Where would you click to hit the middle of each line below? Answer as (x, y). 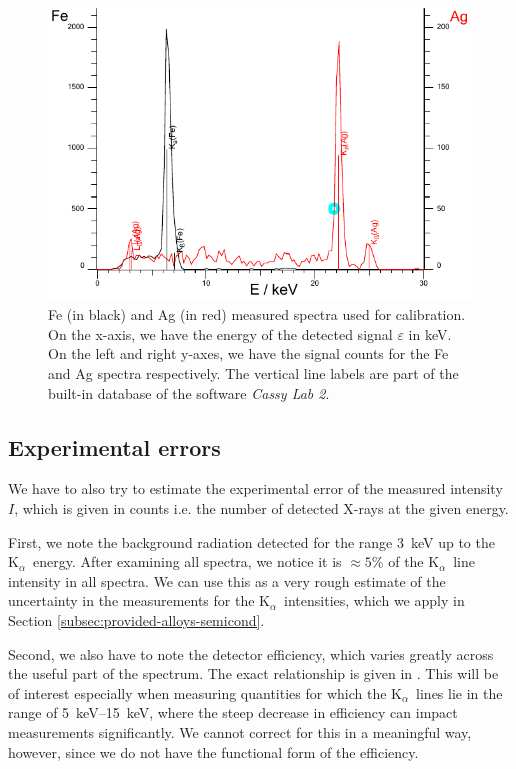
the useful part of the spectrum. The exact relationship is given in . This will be (253, 673)
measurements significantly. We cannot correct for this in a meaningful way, (240, 731)
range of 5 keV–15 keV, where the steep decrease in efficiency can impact (233, 712)
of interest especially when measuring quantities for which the (197, 692)
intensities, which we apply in (374, 600)
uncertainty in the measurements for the (131, 600)
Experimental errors (114, 446)
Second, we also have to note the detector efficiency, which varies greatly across (251, 653)
